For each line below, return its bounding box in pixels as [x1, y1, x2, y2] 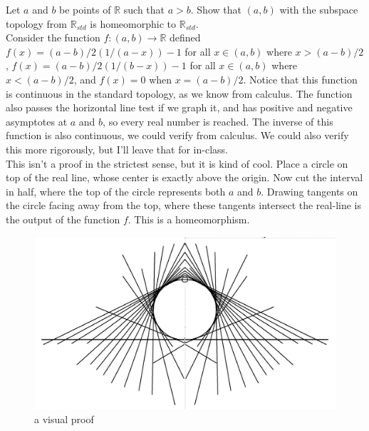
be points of [59, 2, 111, 16]
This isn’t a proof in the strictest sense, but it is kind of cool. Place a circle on [6, 156, 348, 171]
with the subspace [279, 2, 358, 16]
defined [170, 30, 201, 45]
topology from [6, 16, 68, 31]
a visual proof [34, 412, 94, 427]
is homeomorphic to [90, 16, 176, 31]
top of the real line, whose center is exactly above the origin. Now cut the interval [6, 170, 363, 185]
